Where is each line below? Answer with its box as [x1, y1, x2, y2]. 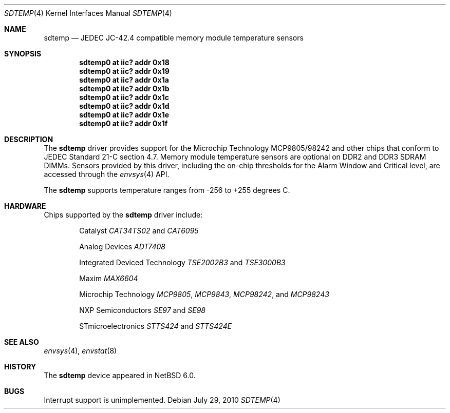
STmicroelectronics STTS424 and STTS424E [79, 322, 232, 330]
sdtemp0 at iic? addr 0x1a [79, 75, 169, 84]
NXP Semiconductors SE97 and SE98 [79, 306, 205, 314]
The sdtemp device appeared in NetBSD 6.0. [44, 371, 196, 380]
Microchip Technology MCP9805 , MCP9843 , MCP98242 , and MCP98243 [79, 290, 329, 299]
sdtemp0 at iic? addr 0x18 [79, 58, 170, 67]
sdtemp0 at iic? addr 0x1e [79, 110, 170, 119]
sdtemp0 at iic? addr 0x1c [79, 93, 169, 102]
